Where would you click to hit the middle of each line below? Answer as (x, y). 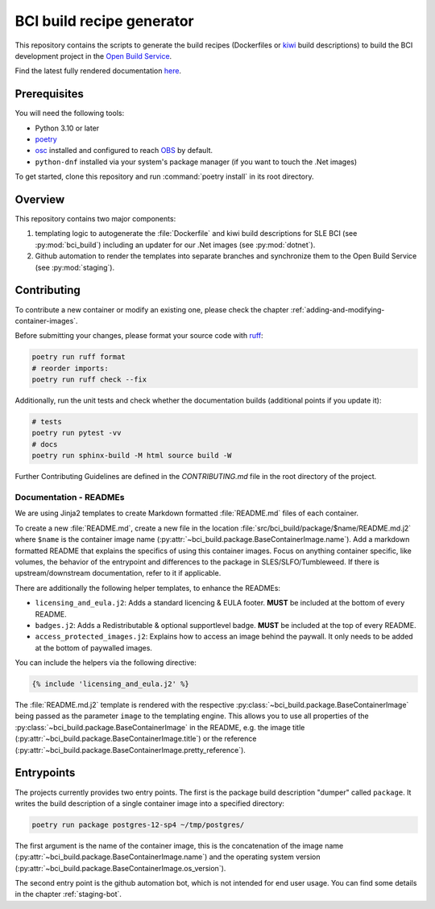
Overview (40, 200)
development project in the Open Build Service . (93, 56)
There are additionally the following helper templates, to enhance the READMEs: (148, 588)
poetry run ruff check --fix (89, 380)
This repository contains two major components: (95, 219)
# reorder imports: (70, 368)
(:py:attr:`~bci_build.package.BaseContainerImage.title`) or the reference (136, 739)
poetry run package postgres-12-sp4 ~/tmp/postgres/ (138, 824)
